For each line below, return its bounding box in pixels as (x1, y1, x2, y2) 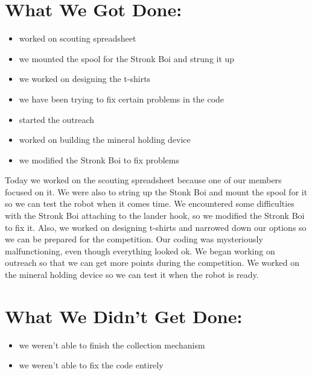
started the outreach (19, 113, 95, 125)
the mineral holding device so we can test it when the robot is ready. (5, 268, 259, 281)
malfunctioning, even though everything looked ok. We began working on (5, 244, 275, 257)
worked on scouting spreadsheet (19, 32, 136, 45)
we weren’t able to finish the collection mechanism (19, 338, 205, 351)
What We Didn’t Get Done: (5, 303, 243, 328)
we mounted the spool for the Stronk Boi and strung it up (19, 52, 235, 65)
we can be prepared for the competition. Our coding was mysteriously (5, 233, 263, 245)
